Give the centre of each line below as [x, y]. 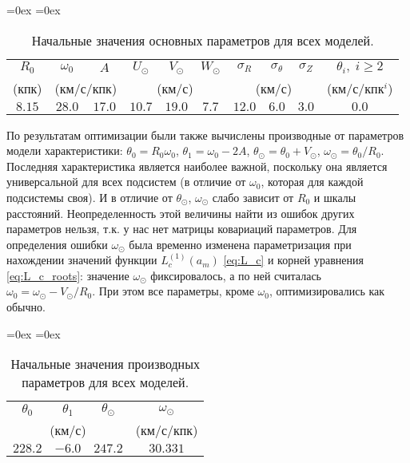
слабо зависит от [253, 197]
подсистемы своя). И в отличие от [90, 197]
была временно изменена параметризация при [240, 244]
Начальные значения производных [105, 364]
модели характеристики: [65, 150]
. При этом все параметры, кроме [173, 291]
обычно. [26, 307]
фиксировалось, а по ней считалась [236, 275]
